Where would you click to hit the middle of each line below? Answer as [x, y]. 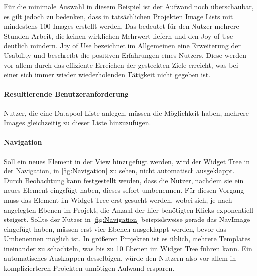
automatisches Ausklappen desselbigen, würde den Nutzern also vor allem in [120, 258]
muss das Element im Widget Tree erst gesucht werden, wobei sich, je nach [118, 199]
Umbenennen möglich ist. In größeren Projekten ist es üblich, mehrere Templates [127, 239]
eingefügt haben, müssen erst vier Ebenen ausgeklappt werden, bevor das [115, 229]
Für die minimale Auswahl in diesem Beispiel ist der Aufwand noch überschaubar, [129, 6]
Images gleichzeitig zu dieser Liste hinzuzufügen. [78, 123]
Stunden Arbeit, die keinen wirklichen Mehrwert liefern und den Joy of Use [119, 35]
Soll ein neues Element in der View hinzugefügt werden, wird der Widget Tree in [127, 161]
